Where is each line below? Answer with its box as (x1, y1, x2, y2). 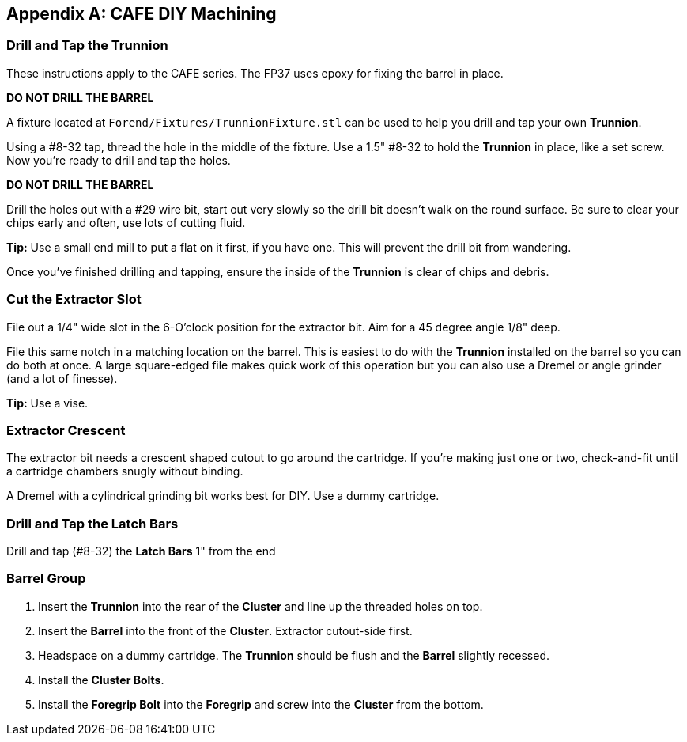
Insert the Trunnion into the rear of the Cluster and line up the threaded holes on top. (38, 599, 483, 613)
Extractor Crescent (6, 422, 126, 438)
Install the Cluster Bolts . (38, 672, 164, 687)
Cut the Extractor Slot (6, 291, 142, 308)
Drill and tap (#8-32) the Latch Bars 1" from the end (6, 544, 276, 558)
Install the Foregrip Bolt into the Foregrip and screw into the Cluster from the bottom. (38, 697, 484, 711)
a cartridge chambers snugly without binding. (6, 464, 243, 479)
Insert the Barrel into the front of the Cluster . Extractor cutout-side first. (38, 623, 413, 638)
